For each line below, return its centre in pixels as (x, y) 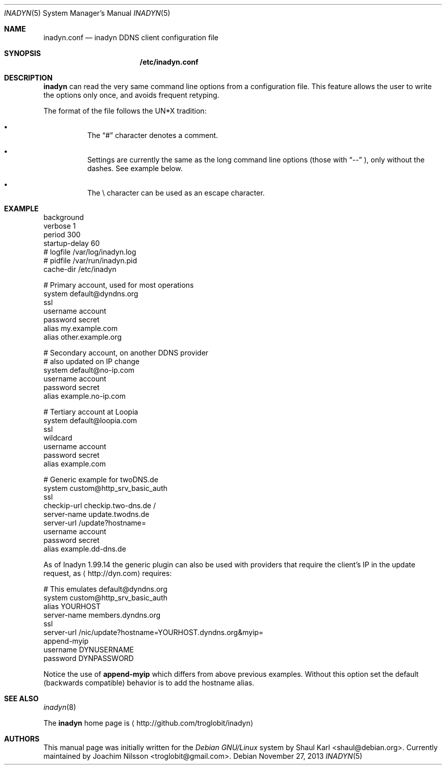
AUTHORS (22, 739)
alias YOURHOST (72, 606)
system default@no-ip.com (89, 370)
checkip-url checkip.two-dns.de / (100, 505)
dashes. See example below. (135, 168)
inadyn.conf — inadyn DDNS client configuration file (131, 37)
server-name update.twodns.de (96, 514)
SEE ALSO (21, 698)
